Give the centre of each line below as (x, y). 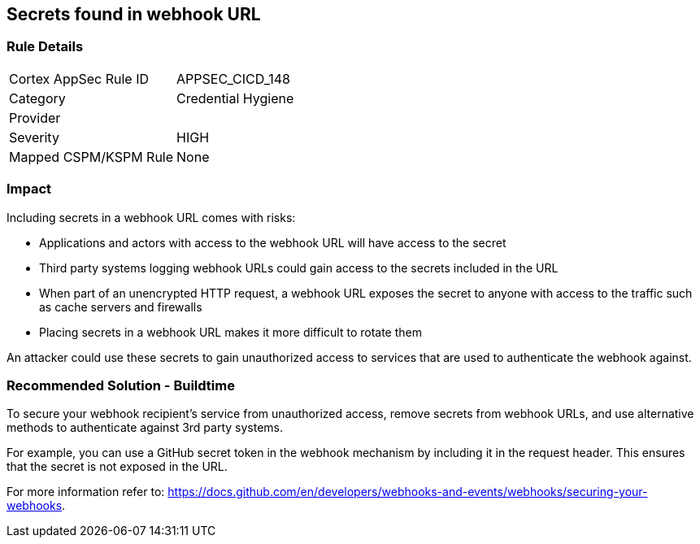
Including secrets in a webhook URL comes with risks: (151, 217)
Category (37, 98)
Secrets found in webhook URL (134, 14)
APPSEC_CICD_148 (234, 78)
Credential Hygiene (235, 98)
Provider (35, 118)
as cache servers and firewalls (121, 307)
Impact (29, 189)
